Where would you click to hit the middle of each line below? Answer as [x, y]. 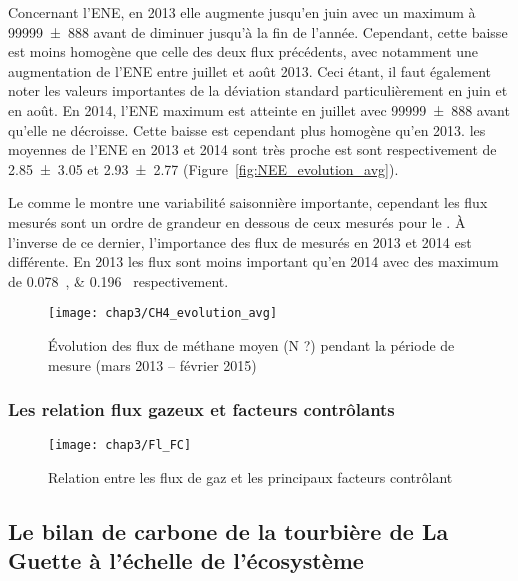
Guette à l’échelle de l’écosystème [186, 560]
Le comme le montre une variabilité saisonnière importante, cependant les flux [248, 202]
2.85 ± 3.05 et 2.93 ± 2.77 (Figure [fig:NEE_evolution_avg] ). [203, 168]
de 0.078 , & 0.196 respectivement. [118, 280]
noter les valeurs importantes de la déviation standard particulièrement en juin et [258, 90]
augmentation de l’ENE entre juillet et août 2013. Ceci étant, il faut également [250, 70]
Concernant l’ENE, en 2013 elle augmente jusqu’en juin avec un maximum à [242, 12]
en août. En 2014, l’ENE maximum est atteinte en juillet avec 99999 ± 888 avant [259, 109]
